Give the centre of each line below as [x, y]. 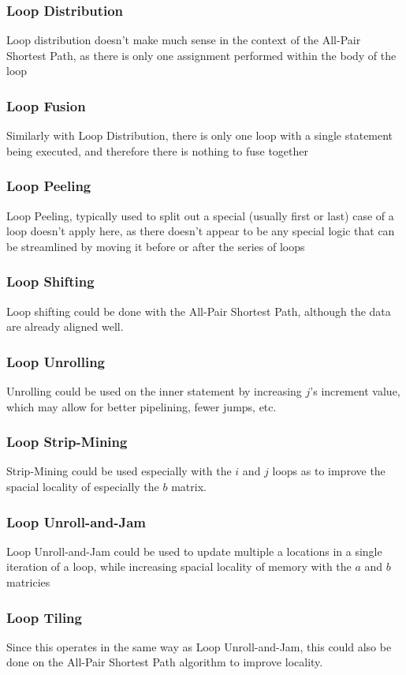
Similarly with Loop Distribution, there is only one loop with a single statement [200, 135]
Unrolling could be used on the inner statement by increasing [154, 391]
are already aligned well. [65, 326]
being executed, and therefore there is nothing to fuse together [157, 150]
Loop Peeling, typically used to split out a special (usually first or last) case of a [200, 215]
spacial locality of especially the [83, 487]
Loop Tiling [44, 617]
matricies [28, 582]
